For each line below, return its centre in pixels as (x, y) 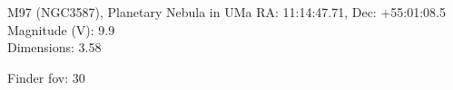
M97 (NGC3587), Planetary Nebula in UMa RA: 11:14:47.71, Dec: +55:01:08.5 (226, 12)
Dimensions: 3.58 (54, 47)
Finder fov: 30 (46, 77)
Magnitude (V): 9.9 (61, 29)
